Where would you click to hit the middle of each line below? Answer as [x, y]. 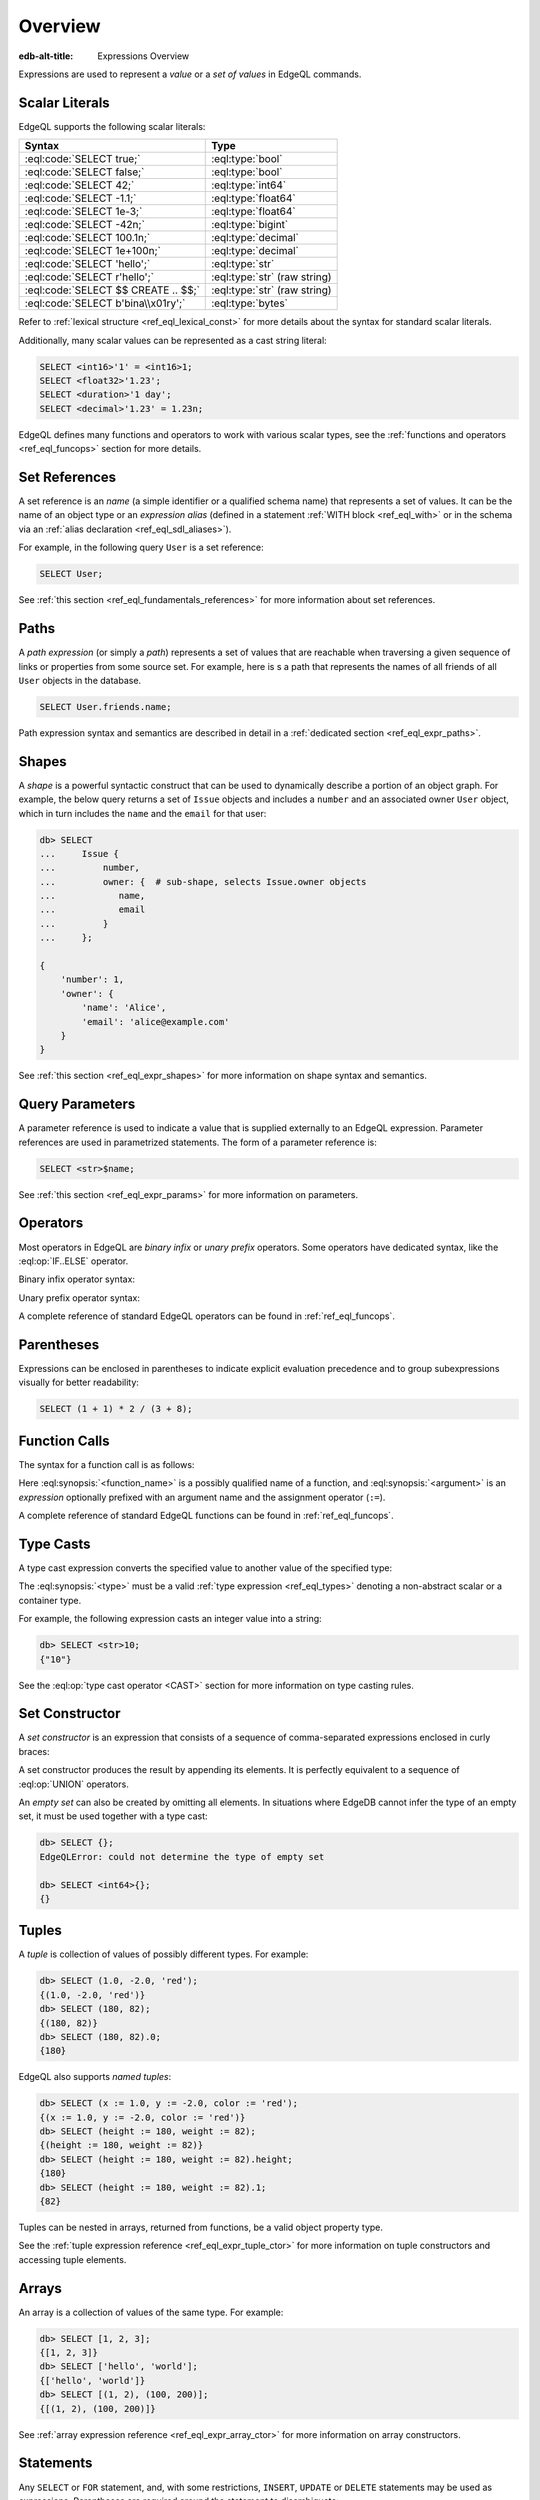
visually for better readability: [79, 1382]
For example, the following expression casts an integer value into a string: [170, 1619]
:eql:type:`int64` [249, 185]
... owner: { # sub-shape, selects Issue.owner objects [203, 881]
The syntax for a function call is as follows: [106, 1464]
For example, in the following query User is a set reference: [141, 547]
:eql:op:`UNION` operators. [73, 1784]
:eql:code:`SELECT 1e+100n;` [93, 251]
